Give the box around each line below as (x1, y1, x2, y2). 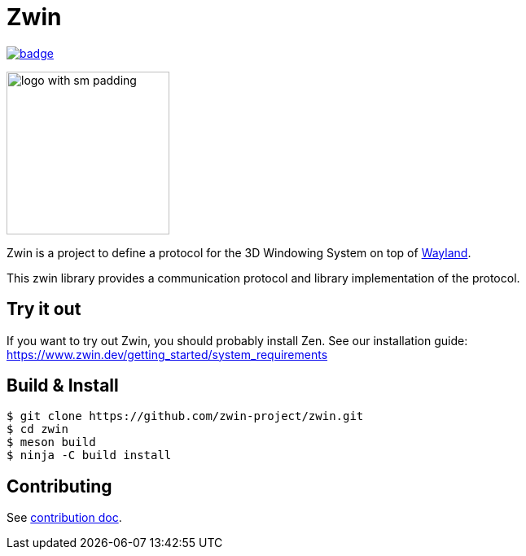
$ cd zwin (7, 422, 68, 436)
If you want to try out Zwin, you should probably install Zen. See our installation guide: (7, 333, 468, 348)
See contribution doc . (7, 510, 122, 525)
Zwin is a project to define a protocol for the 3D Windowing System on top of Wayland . (7, 245, 471, 260)
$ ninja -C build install (7, 449, 172, 462)
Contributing (7, 475, 112, 497)
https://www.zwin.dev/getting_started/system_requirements (7, 347, 328, 361)
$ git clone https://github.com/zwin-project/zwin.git (7, 409, 364, 423)
